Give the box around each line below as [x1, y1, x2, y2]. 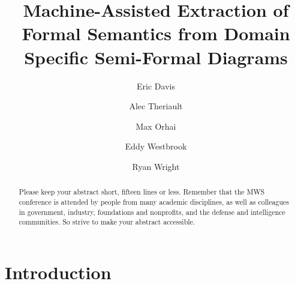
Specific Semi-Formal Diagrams [24, 44, 288, 69]
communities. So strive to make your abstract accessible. [19, 217, 195, 227]
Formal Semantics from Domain [22, 21, 290, 46]
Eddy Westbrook [125, 140, 187, 153]
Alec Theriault [129, 100, 183, 112]
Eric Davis [137, 79, 175, 92]
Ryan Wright [132, 160, 180, 172]
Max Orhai [136, 119, 176, 132]
